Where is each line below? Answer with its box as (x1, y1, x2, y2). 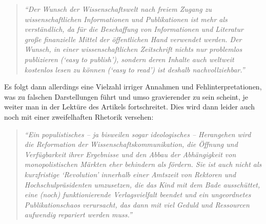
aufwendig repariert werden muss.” (24, 209, 132, 220)
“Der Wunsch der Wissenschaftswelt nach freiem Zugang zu (24, 4, 212, 14)
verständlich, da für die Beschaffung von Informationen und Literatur (24, 24, 243, 34)
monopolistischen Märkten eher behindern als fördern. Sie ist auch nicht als (24, 159, 262, 170)
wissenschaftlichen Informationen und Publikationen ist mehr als (24, 13, 228, 24)
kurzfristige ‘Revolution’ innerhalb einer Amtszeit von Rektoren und (24, 169, 236, 179)
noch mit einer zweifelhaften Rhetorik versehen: (4, 111, 154, 122)
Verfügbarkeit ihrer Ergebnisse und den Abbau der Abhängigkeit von (24, 148, 236, 159)
